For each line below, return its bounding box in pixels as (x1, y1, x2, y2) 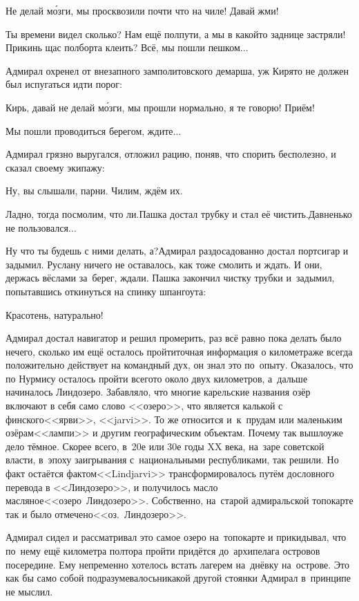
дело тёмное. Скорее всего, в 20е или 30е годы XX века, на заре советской (6, 438, 324, 453)
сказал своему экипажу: (6, 160, 105, 174)
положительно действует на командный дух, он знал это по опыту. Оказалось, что (6, 358, 353, 372)
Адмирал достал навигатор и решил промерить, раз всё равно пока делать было (6, 331, 342, 345)
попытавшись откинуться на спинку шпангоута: (6, 284, 206, 298)
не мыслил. (6, 584, 53, 598)
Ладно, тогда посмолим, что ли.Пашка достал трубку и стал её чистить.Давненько (6, 206, 352, 221)
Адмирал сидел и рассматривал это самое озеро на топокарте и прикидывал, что (6, 530, 347, 544)
